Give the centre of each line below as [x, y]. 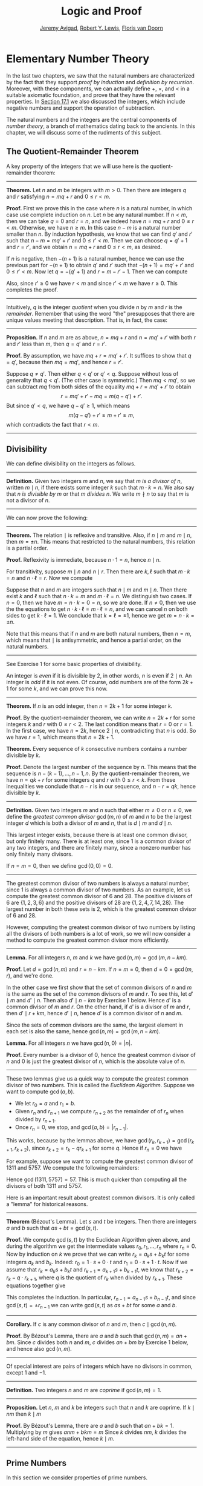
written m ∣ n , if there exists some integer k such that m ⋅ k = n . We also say [100, 488]
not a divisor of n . [28, 501]
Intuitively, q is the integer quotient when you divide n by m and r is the [94, 307]
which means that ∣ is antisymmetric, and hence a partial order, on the [94, 640]
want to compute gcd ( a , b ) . [40, 1091]
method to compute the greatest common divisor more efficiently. [88, 940]
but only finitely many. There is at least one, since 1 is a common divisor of [99, 841]
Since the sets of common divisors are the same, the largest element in [95, 1025]
